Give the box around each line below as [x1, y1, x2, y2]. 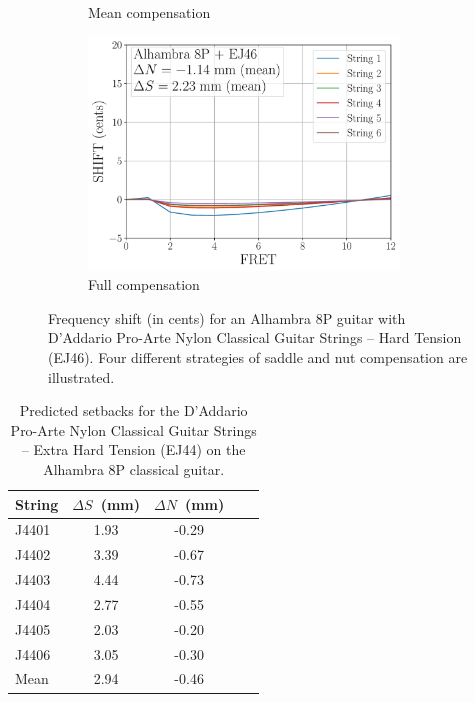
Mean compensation [88, 2, 211, 22]
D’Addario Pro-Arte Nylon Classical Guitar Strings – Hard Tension [48, 327, 462, 348]
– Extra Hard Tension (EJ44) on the [21, 439, 246, 460]
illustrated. [48, 366, 115, 387]
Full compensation [88, 274, 200, 295]
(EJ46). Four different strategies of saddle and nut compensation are [48, 346, 468, 367]
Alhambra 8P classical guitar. [43, 458, 225, 479]
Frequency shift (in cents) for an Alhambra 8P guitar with [48, 307, 406, 328]
